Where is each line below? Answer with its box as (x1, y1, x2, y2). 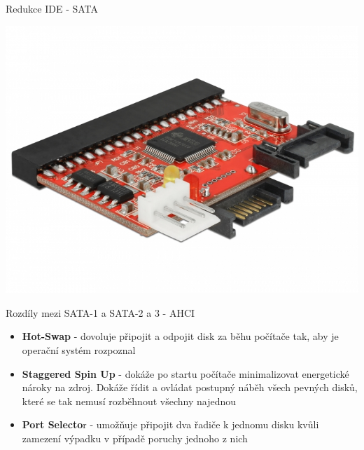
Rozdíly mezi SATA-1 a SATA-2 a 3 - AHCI (6, 305, 195, 320)
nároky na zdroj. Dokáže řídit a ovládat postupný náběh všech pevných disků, (22, 380, 358, 395)
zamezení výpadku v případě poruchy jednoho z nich (22, 430, 248, 445)
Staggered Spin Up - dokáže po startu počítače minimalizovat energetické (22, 366, 349, 381)
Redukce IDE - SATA (6, 1, 99, 15)
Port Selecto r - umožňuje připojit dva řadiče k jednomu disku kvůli (22, 417, 319, 432)
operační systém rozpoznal (22, 342, 136, 357)
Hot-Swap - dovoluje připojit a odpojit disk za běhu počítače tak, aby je (22, 329, 339, 343)
